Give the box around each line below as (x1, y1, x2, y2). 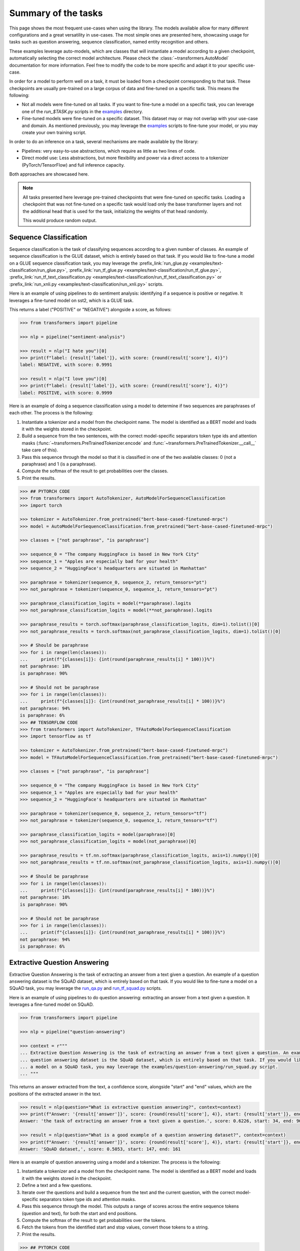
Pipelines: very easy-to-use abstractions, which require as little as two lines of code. (21, 148, 196, 154)
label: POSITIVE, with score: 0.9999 (19, 390, 112, 395)
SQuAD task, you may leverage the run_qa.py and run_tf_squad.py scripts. (9, 985, 162, 991)
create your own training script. (21, 130, 86, 136)
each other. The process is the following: (9, 410, 93, 416)
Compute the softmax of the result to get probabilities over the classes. (21, 468, 168, 474)
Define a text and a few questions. (21, 1182, 92, 1188)
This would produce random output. (22, 217, 97, 223)
